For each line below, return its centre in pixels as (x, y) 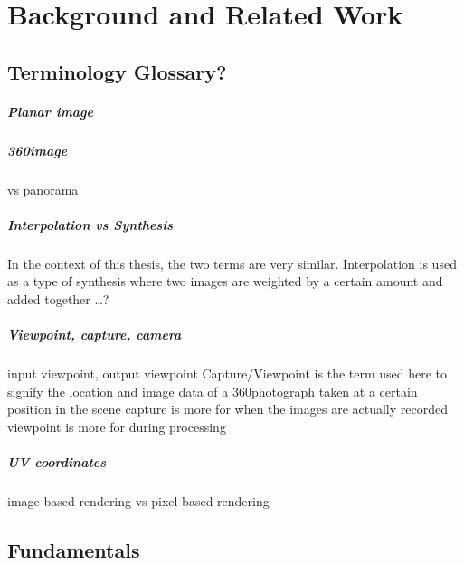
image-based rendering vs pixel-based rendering (138, 501)
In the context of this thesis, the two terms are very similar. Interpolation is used (232, 263)
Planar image (51, 111)
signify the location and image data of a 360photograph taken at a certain (213, 391)
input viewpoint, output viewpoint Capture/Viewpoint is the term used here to (227, 373)
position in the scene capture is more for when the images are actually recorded (228, 409)
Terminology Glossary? (117, 71)
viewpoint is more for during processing (117, 426)
